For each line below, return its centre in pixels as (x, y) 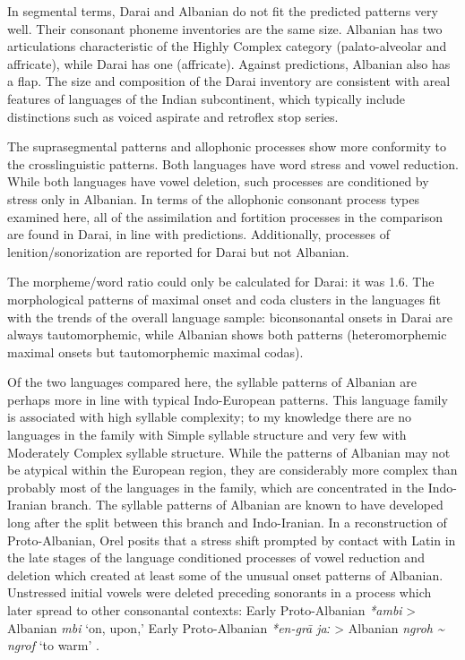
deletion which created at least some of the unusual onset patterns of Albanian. (225, 574)
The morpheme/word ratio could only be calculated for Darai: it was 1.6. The (221, 282)
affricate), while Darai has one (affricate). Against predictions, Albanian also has (229, 63)
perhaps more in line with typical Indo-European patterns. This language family (228, 399)
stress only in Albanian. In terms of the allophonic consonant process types (214, 198)
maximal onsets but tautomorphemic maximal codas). (155, 351)
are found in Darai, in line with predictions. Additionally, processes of (198, 234)
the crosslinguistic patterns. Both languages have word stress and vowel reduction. (233, 163)
